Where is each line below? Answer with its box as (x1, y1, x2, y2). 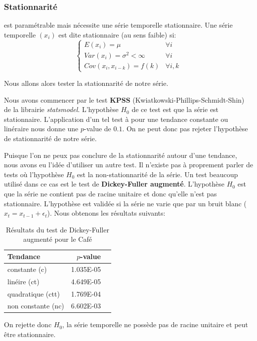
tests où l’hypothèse (4, 169, 64, 179)
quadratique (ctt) (7, 288, 60, 299)
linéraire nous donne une (4, 123, 79, 134)
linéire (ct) (7, 276, 40, 286)
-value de (84, 123, 111, 134)
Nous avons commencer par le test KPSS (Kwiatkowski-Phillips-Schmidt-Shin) (4, 94, 245, 105)
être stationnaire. (4, 329, 56, 340)
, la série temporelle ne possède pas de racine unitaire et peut (62, 319, 248, 330)
